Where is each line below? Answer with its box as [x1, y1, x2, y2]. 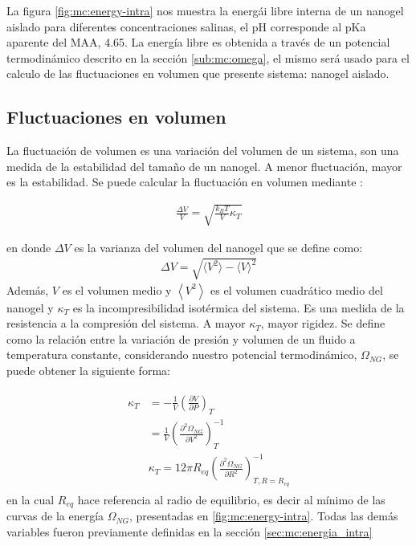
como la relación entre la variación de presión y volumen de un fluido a [6, 330, 356, 347]
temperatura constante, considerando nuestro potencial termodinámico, [6, 346, 357, 363]
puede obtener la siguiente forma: [6, 362, 170, 379]
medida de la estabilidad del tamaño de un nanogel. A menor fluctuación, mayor [6, 157, 402, 174]
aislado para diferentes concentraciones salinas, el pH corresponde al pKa [6, 18, 366, 35]
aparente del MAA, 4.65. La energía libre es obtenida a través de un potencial [6, 34, 390, 51]
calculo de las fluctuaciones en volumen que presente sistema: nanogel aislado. [6, 65, 389, 82]
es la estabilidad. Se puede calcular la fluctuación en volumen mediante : [6, 173, 363, 190]
